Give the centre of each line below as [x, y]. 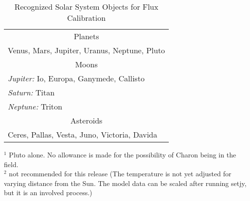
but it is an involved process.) [48, 193]
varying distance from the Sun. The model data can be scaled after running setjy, [125, 183]
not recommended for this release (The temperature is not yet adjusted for [120, 174]
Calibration [86, 18]
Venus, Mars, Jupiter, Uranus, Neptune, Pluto [87, 50]
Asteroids [86, 120]
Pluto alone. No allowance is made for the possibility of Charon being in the [123, 155]
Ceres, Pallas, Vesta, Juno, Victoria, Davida [83, 134]
